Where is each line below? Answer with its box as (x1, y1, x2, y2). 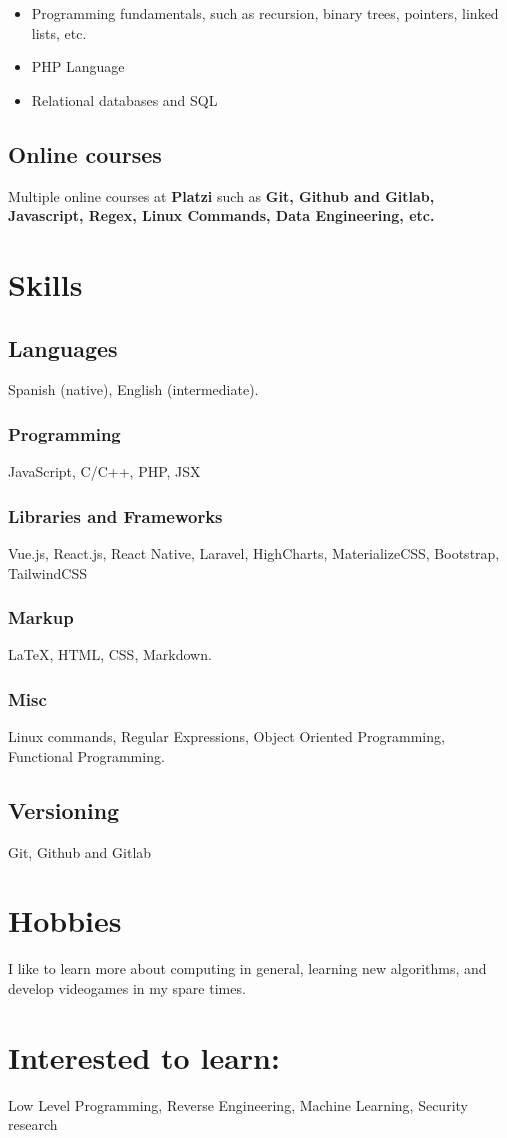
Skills (8, 263, 83, 304)
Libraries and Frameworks (8, 503, 223, 528)
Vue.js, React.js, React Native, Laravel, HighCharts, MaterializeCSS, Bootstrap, (8, 542, 500, 563)
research (8, 1114, 58, 1135)
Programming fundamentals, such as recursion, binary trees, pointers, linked (31, 3, 499, 23)
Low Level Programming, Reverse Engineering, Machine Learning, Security (8, 1094, 468, 1115)
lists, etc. (31, 22, 87, 43)
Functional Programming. (8, 745, 165, 766)
